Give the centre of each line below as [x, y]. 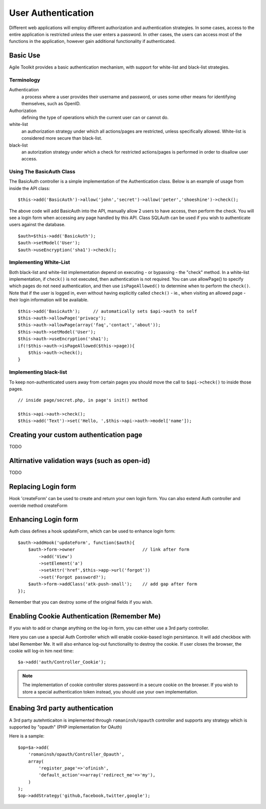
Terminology [25, 80]
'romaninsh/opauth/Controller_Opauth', [76, 754]
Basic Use [25, 56]
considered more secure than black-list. [62, 138]
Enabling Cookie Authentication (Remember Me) [85, 616]
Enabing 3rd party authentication [61, 708]
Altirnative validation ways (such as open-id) [80, 461]
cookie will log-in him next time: [41, 651]
